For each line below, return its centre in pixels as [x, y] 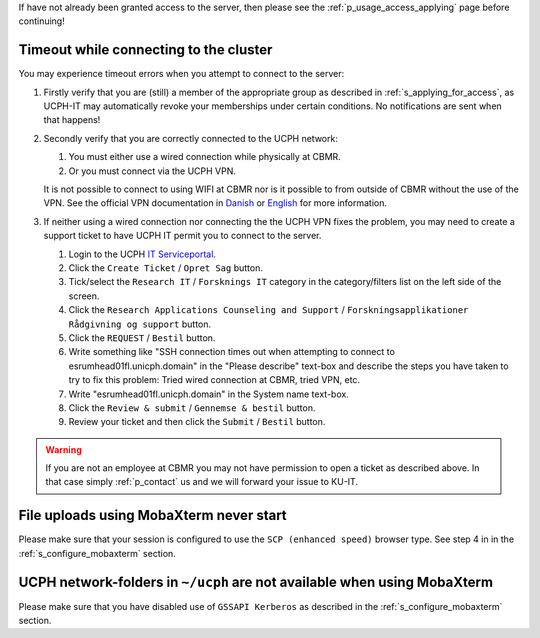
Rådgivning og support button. [140, 324]
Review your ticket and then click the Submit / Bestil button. [197, 422]
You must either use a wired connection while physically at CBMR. [205, 157]
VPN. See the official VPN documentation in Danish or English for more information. [215, 203]
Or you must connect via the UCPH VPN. [152, 171]
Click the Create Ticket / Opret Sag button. [166, 267]
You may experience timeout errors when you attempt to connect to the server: [181, 74]
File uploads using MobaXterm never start [152, 515]
